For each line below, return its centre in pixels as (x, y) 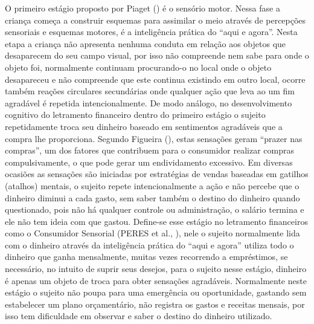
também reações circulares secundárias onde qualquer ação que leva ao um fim (150, 91)
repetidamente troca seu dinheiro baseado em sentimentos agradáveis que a (144, 126)
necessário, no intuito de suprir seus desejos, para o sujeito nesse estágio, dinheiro (156, 269)
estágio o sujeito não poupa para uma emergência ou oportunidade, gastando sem (156, 292)
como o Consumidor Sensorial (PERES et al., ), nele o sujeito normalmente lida (152, 233)
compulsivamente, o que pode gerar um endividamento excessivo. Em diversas (149, 162)
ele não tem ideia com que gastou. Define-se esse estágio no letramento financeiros (156, 221)
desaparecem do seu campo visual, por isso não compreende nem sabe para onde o (157, 55)
